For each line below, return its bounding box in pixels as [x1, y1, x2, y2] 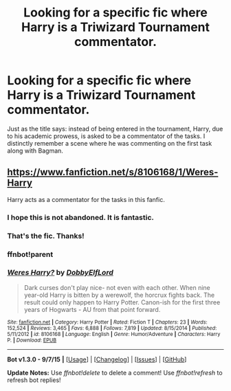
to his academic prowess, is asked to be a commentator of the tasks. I [7, 132, 206, 140]
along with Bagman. [7, 146, 64, 155]
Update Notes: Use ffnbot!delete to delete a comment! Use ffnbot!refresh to [7, 368, 223, 377]
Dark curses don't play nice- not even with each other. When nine [23, 283, 211, 291]
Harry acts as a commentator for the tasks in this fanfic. [7, 195, 165, 203]
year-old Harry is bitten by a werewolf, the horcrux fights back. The [23, 291, 215, 299]
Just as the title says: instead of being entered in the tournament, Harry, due [7, 124, 223, 133]
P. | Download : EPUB [7, 337, 57, 344]
